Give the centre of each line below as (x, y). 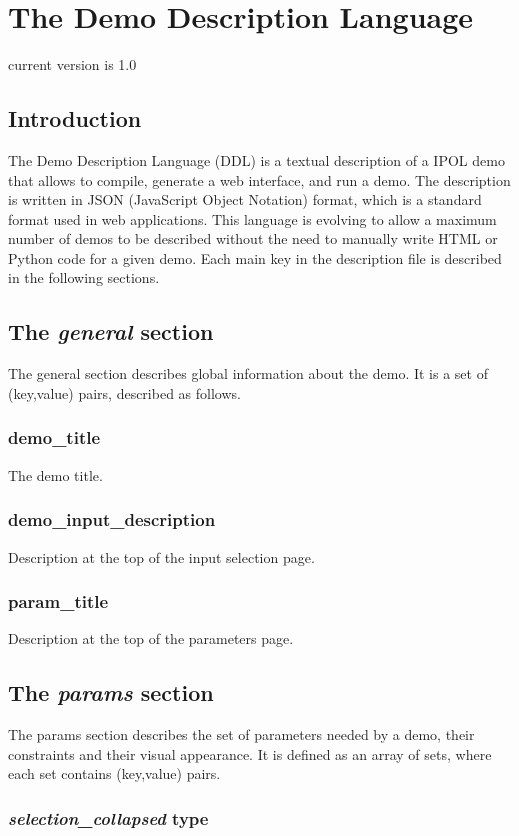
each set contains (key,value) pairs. (114, 773)
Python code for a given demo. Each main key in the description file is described (255, 257)
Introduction (75, 118)
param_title (58, 601)
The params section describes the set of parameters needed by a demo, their (241, 734)
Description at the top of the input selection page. (161, 556)
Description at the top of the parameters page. (151, 638)
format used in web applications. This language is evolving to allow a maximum (252, 218)
